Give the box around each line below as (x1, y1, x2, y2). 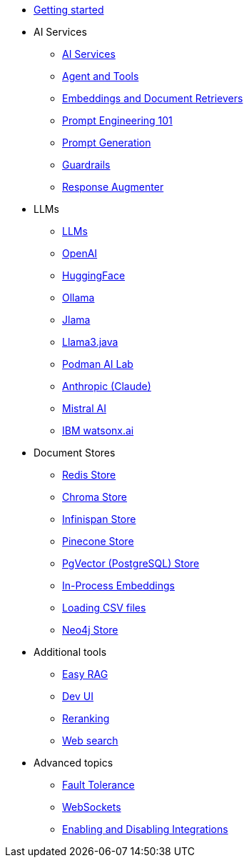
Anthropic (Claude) (62, 380, 151, 392)
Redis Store (62, 469, 116, 481)
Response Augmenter (62, 181, 164, 193)
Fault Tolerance (62, 779, 135, 791)
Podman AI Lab (62, 358, 133, 370)
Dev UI (62, 690, 93, 702)
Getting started (34, 4, 104, 16)
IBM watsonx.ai (62, 424, 134, 437)
